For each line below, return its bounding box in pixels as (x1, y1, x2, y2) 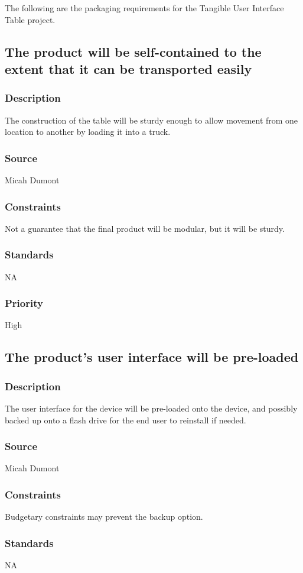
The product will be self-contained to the (5, 42, 262, 60)
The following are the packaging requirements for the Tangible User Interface (5, 2, 284, 14)
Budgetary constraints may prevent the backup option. (5, 510, 203, 523)
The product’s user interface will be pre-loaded (5, 348, 299, 366)
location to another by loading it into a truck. (5, 125, 171, 138)
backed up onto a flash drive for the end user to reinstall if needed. (5, 413, 246, 426)
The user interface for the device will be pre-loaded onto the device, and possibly (5, 402, 298, 415)
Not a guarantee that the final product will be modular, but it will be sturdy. (5, 222, 285, 234)
